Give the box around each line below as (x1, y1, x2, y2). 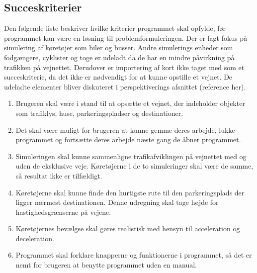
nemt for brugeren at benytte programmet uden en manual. (15, 260, 197, 270)
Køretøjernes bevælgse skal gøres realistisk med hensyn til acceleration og (15, 223, 240, 234)
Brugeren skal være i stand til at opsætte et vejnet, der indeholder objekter (15, 98, 245, 108)
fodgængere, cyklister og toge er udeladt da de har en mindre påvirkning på (4, 52, 235, 62)
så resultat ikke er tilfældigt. (15, 170, 102, 181)
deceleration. (15, 233, 54, 243)
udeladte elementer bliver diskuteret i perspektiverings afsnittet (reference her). (4, 81, 246, 91)
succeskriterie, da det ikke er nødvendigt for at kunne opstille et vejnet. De (4, 72, 233, 82)
